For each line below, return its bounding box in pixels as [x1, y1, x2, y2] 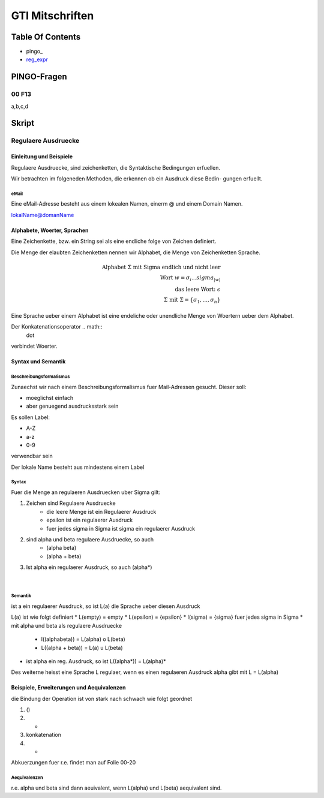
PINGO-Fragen [11, 72, 67, 82]
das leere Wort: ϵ [175, 286, 221, 293]
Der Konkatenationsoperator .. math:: [11, 323, 103, 330]
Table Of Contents [11, 32, 81, 42]
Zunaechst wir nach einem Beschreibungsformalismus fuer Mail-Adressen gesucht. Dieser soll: [11, 383, 247, 390]
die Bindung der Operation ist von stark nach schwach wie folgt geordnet [11, 695, 193, 702]
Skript [11, 118, 35, 128]
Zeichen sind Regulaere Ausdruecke [26, 499, 116, 507]
